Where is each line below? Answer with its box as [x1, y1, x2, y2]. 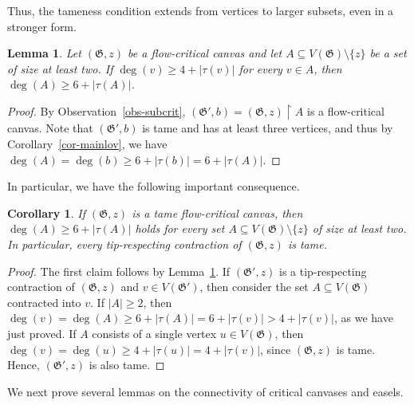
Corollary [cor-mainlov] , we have [7, 136, 168, 152]
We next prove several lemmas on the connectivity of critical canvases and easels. [7, 383, 404, 399]
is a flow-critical [307, 102, 384, 119]
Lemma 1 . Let [7, 45, 81, 61]
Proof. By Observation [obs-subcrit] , [7, 102, 186, 119]
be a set [369, 45, 407, 61]
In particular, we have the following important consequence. [7, 178, 300, 195]
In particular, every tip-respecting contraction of [7, 236, 242, 253]
